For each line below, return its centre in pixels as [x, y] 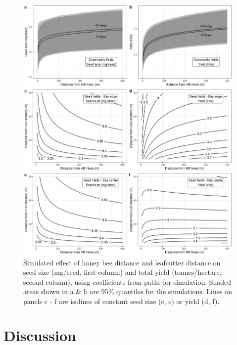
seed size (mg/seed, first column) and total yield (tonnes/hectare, [122, 272]
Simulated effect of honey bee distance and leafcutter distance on [122, 262]
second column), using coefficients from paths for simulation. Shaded [127, 281]
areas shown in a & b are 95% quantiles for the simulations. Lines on [128, 291]
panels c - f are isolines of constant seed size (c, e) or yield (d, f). [121, 301]
